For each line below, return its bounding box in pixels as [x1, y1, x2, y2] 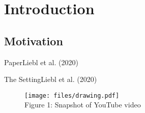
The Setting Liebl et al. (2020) [4, 74, 97, 84]
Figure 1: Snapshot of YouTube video [24, 99, 141, 110]
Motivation [4, 33, 63, 48]
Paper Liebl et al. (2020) [4, 56, 78, 67]
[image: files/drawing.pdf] [24, 92, 120, 99]
